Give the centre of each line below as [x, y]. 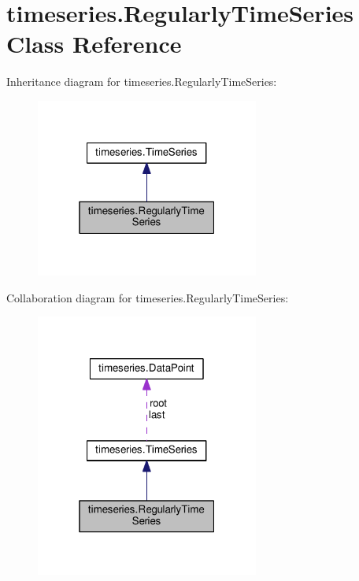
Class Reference [94, 44]
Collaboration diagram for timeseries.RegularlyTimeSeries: [148, 297]
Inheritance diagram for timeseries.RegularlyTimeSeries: [142, 81]
